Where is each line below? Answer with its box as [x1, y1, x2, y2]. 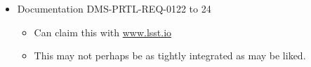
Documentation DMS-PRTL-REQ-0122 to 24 [17, 1, 211, 15]
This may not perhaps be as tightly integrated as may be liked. [34, 48, 306, 63]
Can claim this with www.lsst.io [34, 24, 172, 39]
